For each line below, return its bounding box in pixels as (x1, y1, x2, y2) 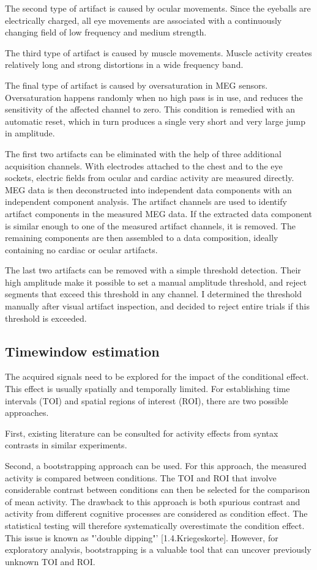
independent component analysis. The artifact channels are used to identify (5, 195, 287, 208)
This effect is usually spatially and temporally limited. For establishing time (5, 382, 290, 395)
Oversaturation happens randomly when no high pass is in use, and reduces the (5, 91, 303, 103)
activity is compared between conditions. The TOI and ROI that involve (5, 471, 277, 484)
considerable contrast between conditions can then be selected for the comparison (5, 483, 310, 496)
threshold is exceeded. (5, 311, 87, 324)
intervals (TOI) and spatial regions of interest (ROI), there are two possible (5, 394, 288, 407)
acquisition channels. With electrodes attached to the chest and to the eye (5, 159, 283, 172)
